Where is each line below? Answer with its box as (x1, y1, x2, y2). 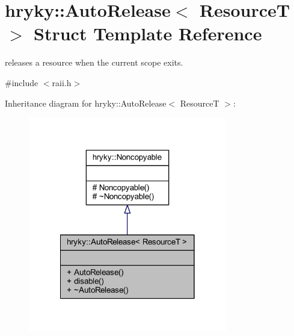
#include (5, 76, 38, 89)
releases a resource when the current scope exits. (5, 56, 183, 69)
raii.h (52, 76, 72, 89)
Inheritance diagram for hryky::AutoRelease (5, 96, 167, 109)
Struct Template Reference (34, 21, 262, 46)
